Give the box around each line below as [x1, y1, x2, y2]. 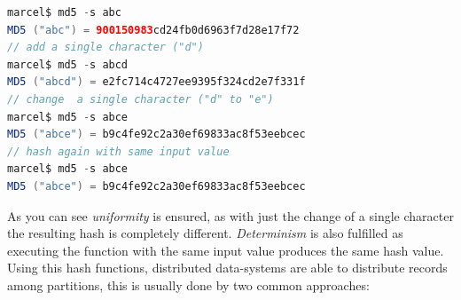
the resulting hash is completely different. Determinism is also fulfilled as [7, 224, 403, 242]
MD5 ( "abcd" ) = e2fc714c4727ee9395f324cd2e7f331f [7, 75, 306, 89]
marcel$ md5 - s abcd [7, 58, 129, 71]
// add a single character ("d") [7, 41, 204, 54]
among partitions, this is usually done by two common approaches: [7, 275, 370, 294]
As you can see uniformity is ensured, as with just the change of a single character [7, 206, 454, 225]
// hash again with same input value [7, 145, 230, 158]
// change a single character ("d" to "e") [7, 92, 274, 106]
